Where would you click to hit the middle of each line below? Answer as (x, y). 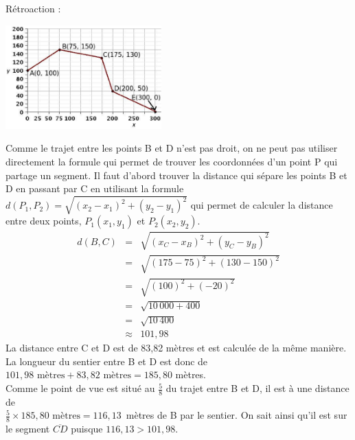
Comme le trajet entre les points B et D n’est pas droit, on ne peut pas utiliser (172, 148)
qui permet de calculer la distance (262, 205)
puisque (87, 429)
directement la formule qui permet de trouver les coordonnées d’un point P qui (172, 162)
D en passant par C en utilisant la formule (95, 188)
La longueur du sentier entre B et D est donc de (107, 361)
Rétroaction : (33, 8)
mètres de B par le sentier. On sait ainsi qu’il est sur (237, 415)
